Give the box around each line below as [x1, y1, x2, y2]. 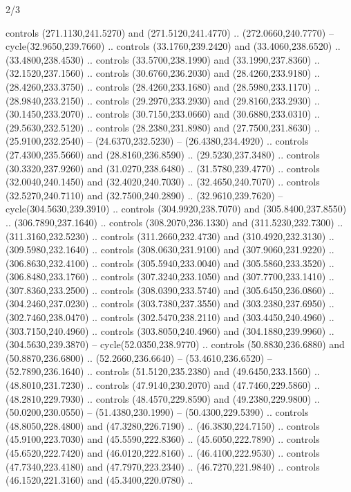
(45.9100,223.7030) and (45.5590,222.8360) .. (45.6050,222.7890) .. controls [6, 432, 320, 446]
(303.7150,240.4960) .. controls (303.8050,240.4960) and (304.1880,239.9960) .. [6, 323, 334, 338]
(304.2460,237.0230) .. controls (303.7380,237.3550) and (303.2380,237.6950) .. [6, 296, 334, 311]
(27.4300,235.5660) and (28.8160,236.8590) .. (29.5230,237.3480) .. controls [6, 147, 320, 161]
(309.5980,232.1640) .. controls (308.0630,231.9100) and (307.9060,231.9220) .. [6, 242, 334, 257]
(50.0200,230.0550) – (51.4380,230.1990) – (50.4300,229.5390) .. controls [6, 405, 309, 419]
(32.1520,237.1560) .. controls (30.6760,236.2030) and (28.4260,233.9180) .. [6, 66, 320, 80]
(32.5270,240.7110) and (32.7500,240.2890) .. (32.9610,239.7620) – [6, 188, 283, 202]
